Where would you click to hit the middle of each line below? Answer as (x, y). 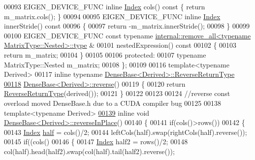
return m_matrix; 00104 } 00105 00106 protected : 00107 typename (105, 54)
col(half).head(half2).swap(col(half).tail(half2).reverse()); (89, 151)
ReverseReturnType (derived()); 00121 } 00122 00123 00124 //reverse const (117, 93)
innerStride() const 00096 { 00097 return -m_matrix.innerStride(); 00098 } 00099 (127, 26)
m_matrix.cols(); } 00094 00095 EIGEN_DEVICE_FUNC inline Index (112, 16)
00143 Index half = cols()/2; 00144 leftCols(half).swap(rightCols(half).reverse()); (126, 132)
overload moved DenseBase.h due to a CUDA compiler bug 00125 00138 (112, 103)
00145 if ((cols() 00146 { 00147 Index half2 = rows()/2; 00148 (96, 142)
